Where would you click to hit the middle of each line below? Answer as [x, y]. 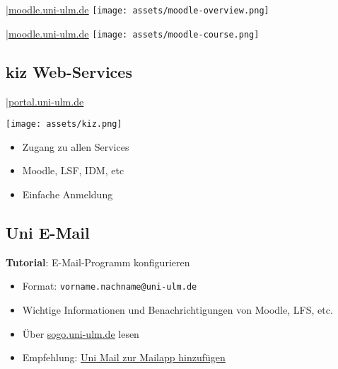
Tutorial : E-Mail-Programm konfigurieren [98, 262]
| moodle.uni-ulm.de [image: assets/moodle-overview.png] [138, 9]
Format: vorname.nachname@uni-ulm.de [110, 286]
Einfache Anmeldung [68, 194]
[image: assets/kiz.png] [64, 124]
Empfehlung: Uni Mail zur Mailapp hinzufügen [124, 357]
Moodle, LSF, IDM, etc [73, 170]
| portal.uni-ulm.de [45, 101]
